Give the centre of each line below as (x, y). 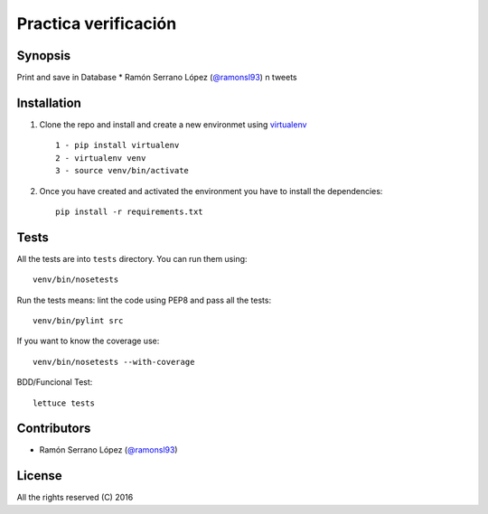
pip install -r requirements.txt (129, 211)
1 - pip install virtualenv (117, 145)
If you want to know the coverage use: (88, 341)
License (39, 476)
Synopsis (44, 56)
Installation (49, 103)
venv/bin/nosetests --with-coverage (114, 362)
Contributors (54, 429)
